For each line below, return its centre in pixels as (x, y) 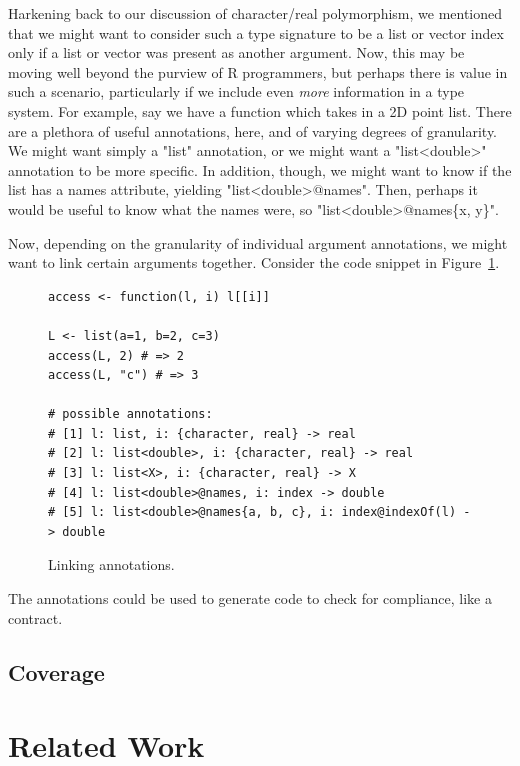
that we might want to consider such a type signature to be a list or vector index (256, 32)
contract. (35, 617)
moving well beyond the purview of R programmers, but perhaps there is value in (258, 71)
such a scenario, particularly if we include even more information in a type (236, 91)
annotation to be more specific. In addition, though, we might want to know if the (260, 169)
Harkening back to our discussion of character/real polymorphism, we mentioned (255, 13)
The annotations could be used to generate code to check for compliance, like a (250, 598)
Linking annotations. (111, 564)
